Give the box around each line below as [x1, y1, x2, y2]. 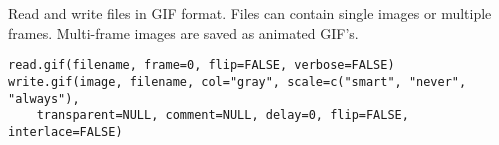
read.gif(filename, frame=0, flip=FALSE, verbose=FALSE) [8, 58, 395, 73]
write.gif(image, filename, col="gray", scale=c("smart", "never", [8, 74, 467, 89]
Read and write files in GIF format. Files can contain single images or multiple [8, 3, 492, 23]
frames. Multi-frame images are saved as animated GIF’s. [8, 22, 359, 43]
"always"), [8, 91, 80, 106]
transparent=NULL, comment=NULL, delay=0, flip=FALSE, [36, 108, 409, 123]
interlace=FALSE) [8, 124, 123, 139]
